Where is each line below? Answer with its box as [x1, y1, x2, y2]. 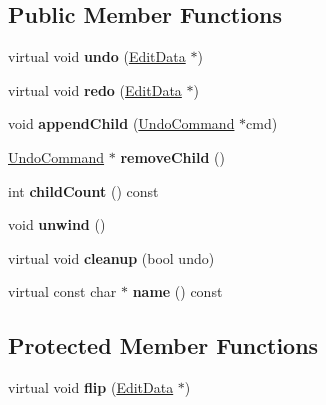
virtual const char [8, 281, 117, 302]
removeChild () [120, 146, 225, 167]
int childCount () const [8, 180, 159, 201]
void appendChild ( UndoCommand [8, 113, 235, 134]
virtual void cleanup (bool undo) [8, 247, 215, 268]
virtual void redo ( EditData [8, 79, 182, 100]
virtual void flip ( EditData [8, 377, 174, 398]
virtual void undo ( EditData [8, 46, 186, 67]
